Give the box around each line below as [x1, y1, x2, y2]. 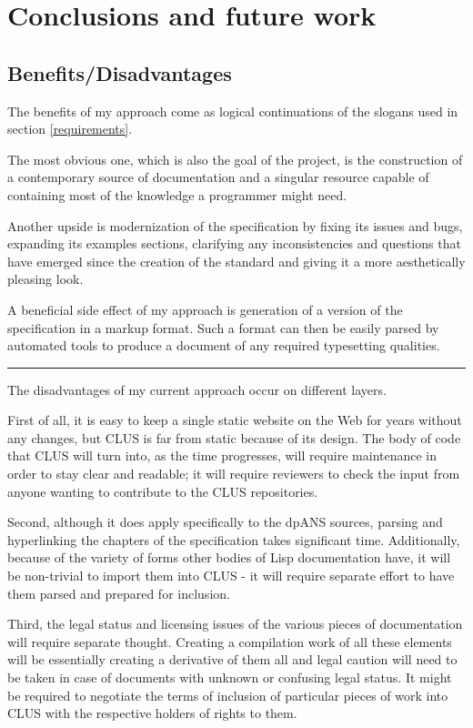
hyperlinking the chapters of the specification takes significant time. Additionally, [7, 530, 460, 549]
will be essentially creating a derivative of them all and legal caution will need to [7, 650, 458, 669]
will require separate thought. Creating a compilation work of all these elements [7, 632, 452, 651]
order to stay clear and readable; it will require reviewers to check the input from [7, 464, 460, 483]
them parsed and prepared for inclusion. [7, 583, 230, 602]
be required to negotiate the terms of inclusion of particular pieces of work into [7, 685, 448, 704]
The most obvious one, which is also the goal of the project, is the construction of [7, 149, 463, 168]
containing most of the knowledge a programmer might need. [7, 185, 347, 204]
